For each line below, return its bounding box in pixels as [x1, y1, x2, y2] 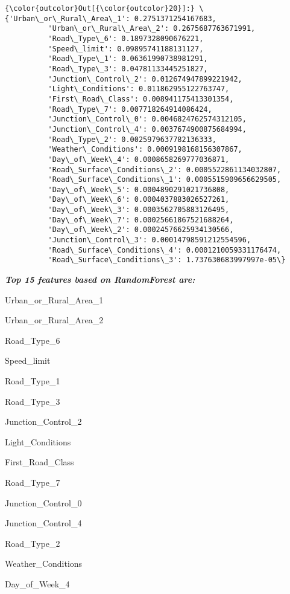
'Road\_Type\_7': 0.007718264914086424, [48, 105, 212, 114]
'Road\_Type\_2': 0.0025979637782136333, [48, 135, 216, 144]
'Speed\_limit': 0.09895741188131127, [48, 44, 204, 53]
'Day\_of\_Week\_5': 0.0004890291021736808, [48, 185, 230, 194]
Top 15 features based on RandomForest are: [5, 273, 195, 286]
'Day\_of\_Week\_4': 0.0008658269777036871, [48, 155, 230, 164]
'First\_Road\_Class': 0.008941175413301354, [48, 94, 234, 103]
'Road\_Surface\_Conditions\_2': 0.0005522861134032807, [48, 165, 282, 174]
